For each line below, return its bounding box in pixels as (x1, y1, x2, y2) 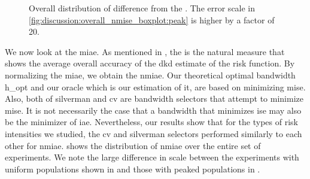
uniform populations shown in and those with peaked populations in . (5, 162, 260, 175)
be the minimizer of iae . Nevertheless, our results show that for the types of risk (5, 116, 298, 128)
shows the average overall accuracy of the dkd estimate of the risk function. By (5, 57, 295, 69)
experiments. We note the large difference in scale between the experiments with (5, 151, 299, 163)
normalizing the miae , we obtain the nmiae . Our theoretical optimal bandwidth (5, 68, 296, 81)
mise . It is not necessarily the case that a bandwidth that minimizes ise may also (5, 104, 302, 116)
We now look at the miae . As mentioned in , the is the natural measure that (5, 45, 285, 57)
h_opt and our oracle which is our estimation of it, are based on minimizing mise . (5, 80, 306, 93)
